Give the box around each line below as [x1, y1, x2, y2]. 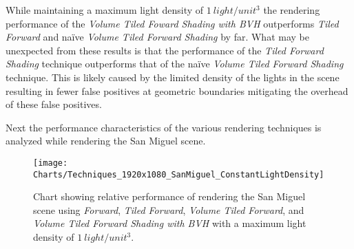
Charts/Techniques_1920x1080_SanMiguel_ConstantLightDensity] [33, 169, 324, 180]
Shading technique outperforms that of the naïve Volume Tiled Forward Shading [6, 56, 344, 71]
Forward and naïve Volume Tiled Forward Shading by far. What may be [6, 30, 309, 44]
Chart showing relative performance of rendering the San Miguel [33, 189, 306, 204]
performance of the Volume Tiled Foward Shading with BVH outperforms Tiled [6, 16, 339, 30]
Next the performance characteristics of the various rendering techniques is [6, 120, 322, 134]
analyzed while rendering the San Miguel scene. [6, 133, 206, 148]
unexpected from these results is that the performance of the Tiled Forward [6, 43, 324, 57]
